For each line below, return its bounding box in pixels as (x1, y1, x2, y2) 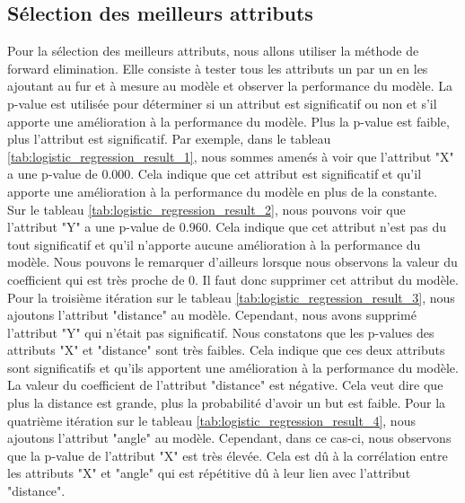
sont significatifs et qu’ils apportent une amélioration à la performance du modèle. (7, 357, 459, 376)
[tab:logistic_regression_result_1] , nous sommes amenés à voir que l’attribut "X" (7, 146, 454, 165)
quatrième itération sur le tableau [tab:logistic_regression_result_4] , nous (7, 410, 416, 429)
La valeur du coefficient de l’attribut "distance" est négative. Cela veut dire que (7, 375, 443, 394)
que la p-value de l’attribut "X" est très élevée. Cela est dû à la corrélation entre (7, 446, 448, 464)
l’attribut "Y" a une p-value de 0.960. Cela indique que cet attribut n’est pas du (7, 217, 447, 236)
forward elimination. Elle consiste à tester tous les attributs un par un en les (7, 58, 428, 77)
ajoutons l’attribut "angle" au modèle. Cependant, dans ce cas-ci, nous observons (7, 428, 452, 447)
